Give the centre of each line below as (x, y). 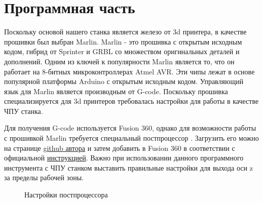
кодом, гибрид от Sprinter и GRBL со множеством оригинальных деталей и (122, 51)
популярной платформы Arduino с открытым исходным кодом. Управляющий (124, 81)
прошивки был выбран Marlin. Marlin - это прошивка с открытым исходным (123, 41)
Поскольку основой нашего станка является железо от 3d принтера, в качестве (125, 32)
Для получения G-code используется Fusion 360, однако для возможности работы (130, 128)
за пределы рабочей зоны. (44, 177)
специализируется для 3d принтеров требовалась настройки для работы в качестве (131, 101)
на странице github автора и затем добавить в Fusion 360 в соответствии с (120, 148)
